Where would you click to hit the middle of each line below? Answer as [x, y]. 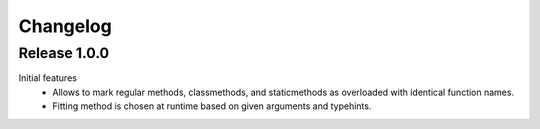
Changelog [65, 26]
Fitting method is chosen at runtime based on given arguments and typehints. [212, 106]
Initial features [47, 78]
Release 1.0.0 [64, 53]
